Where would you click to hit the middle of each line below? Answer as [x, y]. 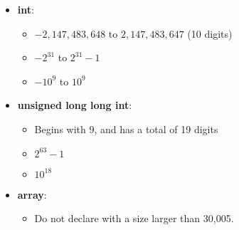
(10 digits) [210, 33]
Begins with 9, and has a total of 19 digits [126, 129]
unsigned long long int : [75, 105]
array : [32, 194]
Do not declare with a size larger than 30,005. [134, 218]
